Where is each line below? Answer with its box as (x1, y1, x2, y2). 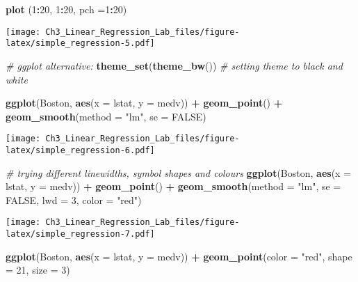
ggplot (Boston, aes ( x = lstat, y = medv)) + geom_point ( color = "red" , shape (6, 249, 352, 263)
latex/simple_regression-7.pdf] (6, 229, 155, 240)
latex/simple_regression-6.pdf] (6, 145, 155, 155)
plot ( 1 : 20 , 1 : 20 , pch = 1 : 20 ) (6, 2, 127, 16)
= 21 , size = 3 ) (6, 263, 70, 277)
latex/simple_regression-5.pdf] (6, 38, 155, 49)
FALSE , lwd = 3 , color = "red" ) (6, 192, 142, 207)
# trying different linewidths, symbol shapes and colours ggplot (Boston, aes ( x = (6, 165, 352, 180)
